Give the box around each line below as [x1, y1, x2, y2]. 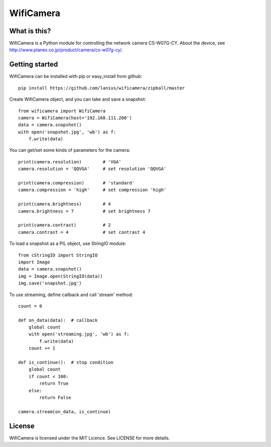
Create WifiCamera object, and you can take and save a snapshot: [9, 96, 147, 103]
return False [39, 395, 71, 400]
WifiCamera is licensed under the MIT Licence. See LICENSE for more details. [9, 435, 170, 441]
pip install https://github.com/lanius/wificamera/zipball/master [18, 85, 185, 91]
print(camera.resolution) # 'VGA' [18, 159, 121, 164]
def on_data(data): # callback [18, 317, 98, 323]
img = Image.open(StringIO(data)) [18, 273, 103, 279]
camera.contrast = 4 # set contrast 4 [18, 229, 146, 235]
